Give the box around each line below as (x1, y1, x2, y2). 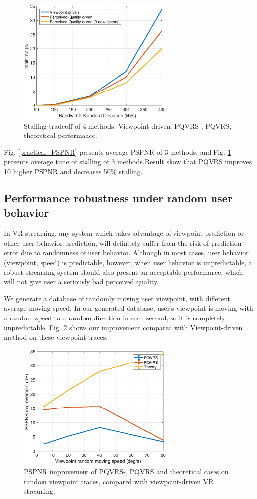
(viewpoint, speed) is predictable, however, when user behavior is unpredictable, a (4, 257, 252, 267)
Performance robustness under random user (4, 190, 233, 205)
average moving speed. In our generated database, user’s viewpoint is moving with (4, 303, 253, 313)
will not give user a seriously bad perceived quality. (4, 276, 159, 287)
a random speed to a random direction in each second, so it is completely (4, 312, 225, 322)
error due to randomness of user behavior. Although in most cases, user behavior (4, 247, 249, 258)
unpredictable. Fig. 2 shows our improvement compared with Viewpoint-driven (4, 322, 243, 332)
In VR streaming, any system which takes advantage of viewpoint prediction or (4, 228, 244, 238)
